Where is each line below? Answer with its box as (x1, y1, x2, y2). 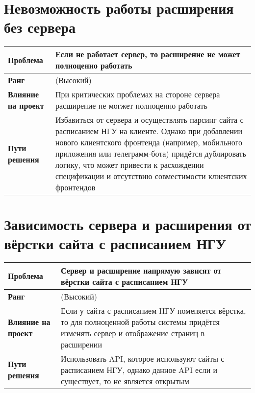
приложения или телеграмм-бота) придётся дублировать (55, 148, 246, 160)
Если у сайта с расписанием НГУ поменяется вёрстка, (61, 304, 246, 316)
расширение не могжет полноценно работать (55, 100, 207, 112)
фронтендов (55, 182, 96, 193)
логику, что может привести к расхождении (55, 159, 204, 171)
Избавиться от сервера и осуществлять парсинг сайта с (55, 114, 244, 126)
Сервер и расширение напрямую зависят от (61, 264, 222, 276)
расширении (61, 338, 102, 350)
